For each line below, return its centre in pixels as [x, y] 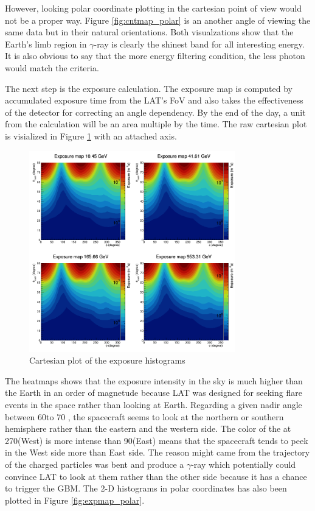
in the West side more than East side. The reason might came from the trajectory [157, 452]
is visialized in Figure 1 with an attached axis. [91, 136]
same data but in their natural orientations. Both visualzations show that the [149, 32]
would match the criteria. [52, 67]
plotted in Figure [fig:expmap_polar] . [75, 500]
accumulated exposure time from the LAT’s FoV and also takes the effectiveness [154, 100]
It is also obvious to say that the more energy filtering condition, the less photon [155, 56]
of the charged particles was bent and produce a [95, 464]
